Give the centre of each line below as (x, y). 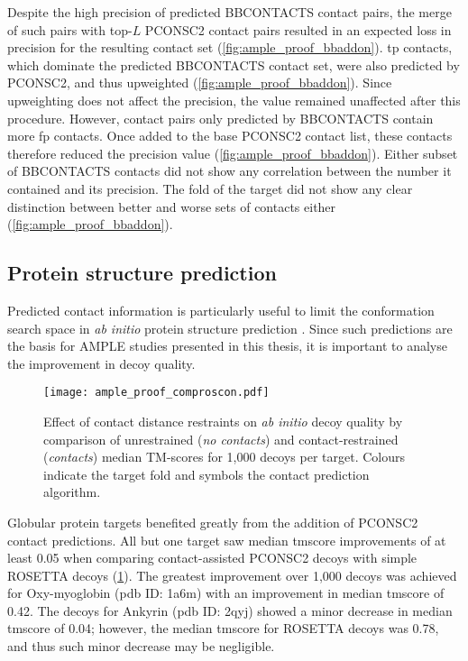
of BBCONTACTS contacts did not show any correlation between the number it (229, 171)
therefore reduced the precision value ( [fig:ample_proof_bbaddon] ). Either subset (233, 153)
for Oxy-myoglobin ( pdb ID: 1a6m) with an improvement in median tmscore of (226, 593)
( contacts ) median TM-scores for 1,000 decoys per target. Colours (225, 457)
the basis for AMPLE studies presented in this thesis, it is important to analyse (227, 346)
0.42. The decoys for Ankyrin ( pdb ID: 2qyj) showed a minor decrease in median (230, 610)
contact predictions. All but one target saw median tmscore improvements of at (227, 540)
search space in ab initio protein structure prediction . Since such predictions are (230, 328)
